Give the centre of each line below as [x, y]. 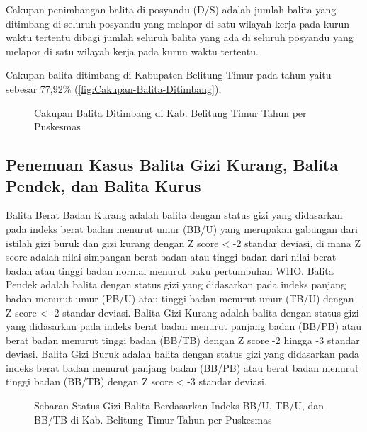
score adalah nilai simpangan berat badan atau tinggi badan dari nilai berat [171, 257]
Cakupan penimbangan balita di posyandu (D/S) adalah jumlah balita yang [171, 9]
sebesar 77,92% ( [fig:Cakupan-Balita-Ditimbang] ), [114, 88]
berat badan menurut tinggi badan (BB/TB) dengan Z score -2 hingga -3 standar [183, 340]
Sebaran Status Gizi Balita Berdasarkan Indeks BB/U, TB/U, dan [179, 405]
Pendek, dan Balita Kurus [103, 185]
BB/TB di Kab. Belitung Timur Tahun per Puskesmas [153, 419]
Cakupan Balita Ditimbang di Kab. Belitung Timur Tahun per [170, 112]
